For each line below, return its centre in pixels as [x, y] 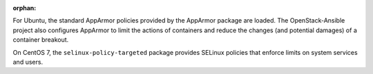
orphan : [25, 8]
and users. [28, 62]
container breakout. [41, 40]
